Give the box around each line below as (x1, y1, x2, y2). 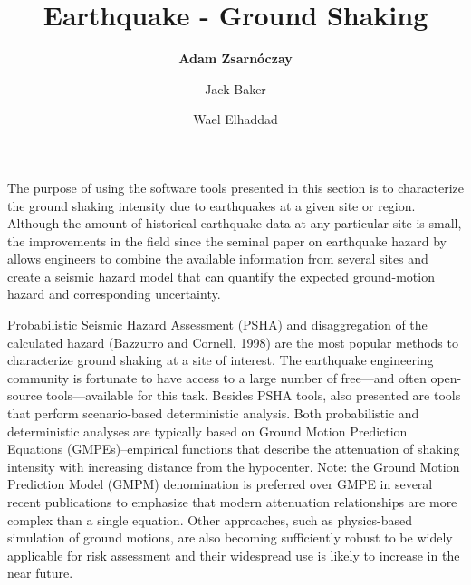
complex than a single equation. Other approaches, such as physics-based (7, 510, 413, 529)
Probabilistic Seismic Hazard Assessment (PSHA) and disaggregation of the (7, 315, 428, 334)
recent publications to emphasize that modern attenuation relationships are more (7, 493, 457, 511)
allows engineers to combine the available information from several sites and (7, 249, 428, 268)
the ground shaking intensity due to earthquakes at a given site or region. (7, 196, 416, 215)
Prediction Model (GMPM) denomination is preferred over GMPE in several (7, 475, 433, 494)
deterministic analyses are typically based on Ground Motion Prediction (7, 421, 408, 440)
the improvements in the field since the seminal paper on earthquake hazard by (7, 231, 447, 250)
